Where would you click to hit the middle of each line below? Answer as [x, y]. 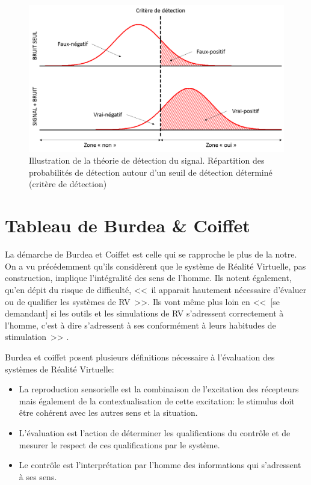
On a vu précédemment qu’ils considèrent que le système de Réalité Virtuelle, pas [155, 266]
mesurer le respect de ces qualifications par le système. [119, 444]
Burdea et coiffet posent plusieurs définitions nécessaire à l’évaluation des [140, 357]
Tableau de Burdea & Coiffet [128, 225]
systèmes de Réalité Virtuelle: [60, 369]
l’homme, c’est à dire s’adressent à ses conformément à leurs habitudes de [140, 325]
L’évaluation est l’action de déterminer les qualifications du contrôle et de [155, 432]
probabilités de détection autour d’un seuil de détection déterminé [151, 172]
